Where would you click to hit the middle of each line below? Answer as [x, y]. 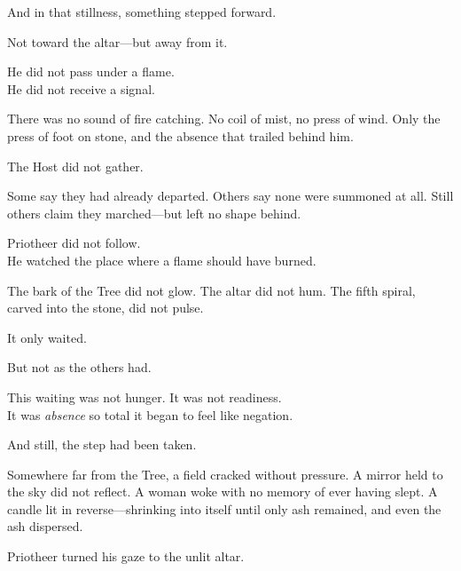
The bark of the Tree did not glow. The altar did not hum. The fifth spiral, [211, 290]
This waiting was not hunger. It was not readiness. [145, 397]
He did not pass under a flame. [91, 71]
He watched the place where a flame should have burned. [162, 260]
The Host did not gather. [75, 166]
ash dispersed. [45, 526]
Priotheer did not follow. [74, 243]
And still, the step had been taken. [102, 444]
